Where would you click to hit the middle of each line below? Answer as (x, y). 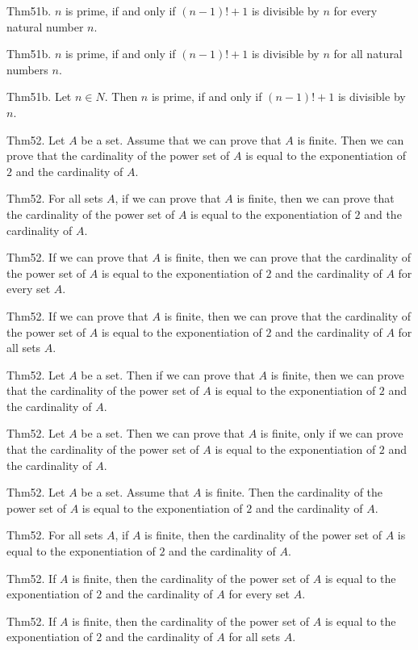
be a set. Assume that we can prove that (181, 139)
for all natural (368, 54)
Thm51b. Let (39, 96)
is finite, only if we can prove (332, 433)
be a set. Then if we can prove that (168, 374)
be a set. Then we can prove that (163, 433)
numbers (27, 69)
